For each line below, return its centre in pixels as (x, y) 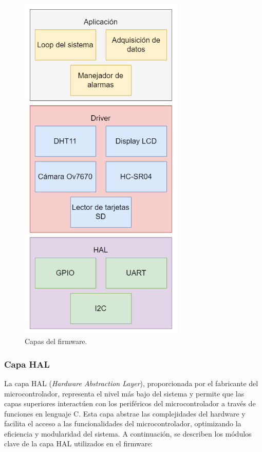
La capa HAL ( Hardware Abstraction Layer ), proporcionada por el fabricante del (131, 383)
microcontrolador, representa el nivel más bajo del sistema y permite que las (124, 393)
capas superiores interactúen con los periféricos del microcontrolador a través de (130, 403)
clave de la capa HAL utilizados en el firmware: (79, 444)
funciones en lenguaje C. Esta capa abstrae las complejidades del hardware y (125, 413)
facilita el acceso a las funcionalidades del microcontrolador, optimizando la (123, 423)
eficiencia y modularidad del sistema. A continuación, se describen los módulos (128, 433)
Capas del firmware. (56, 341)
